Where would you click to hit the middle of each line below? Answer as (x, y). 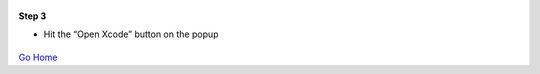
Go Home (38, 57)
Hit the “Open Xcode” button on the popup (131, 34)
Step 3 (32, 16)
